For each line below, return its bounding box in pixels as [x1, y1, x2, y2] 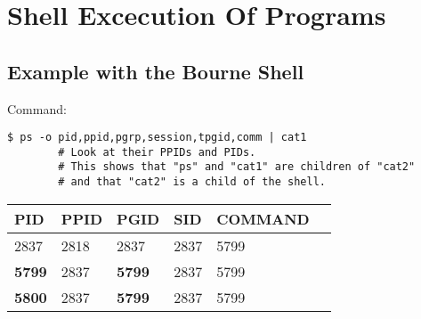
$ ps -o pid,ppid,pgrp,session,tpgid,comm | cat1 [7, 131, 307, 144]
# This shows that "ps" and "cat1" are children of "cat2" [58, 160, 416, 174]
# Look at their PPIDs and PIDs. [58, 145, 256, 159]
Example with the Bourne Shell [7, 57, 304, 85]
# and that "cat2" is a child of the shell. [58, 176, 326, 189]
